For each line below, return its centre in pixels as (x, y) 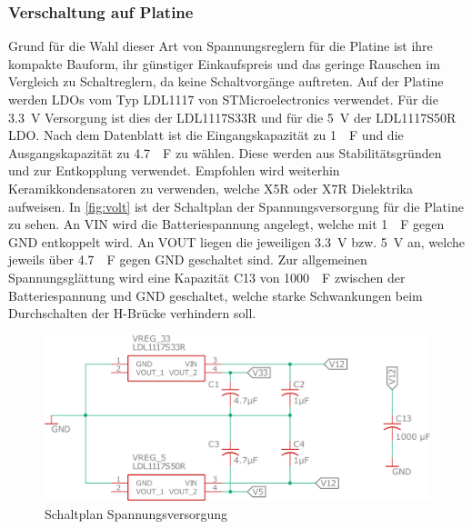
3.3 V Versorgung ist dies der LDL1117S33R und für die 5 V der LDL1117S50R (232, 117)
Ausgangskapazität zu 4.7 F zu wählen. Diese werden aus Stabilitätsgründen (225, 152)
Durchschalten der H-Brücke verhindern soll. (132, 313)
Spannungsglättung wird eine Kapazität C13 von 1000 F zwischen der (207, 277)
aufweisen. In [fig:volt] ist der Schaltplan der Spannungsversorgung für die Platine (236, 206)
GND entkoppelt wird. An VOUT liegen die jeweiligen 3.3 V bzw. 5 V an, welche (236, 241)
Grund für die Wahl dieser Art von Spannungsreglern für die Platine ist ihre (221, 46)
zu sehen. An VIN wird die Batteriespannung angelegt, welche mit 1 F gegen (226, 224)
